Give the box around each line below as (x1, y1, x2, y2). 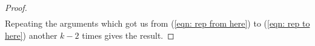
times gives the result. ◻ (82, 28, 174, 41)
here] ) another (5, 28, 58, 41)
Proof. (5, 1, 27, 13)
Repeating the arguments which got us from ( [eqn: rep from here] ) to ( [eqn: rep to (5, 17, 310, 30)
